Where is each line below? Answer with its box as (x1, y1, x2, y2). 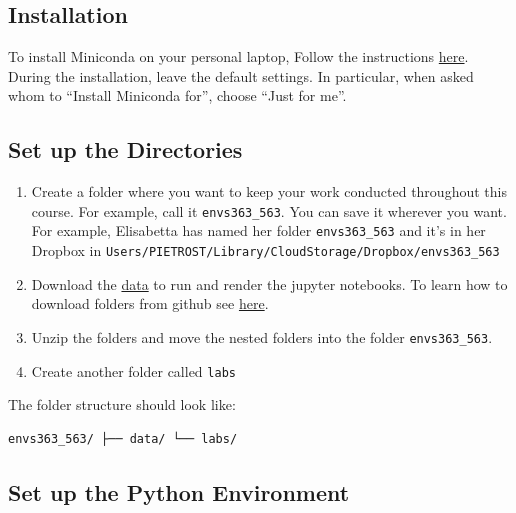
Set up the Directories (8, 134, 243, 165)
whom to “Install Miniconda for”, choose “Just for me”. (8, 85, 347, 106)
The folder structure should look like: (8, 394, 236, 415)
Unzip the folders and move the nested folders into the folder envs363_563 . (31, 326, 493, 347)
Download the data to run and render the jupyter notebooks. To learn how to (31, 273, 508, 294)
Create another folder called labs (31, 360, 236, 381)
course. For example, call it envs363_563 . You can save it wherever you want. (31, 200, 507, 221)
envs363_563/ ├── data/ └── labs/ (8, 431, 238, 446)
